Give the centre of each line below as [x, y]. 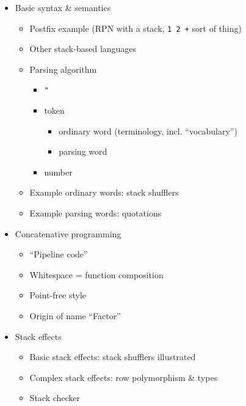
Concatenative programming [68, 233]
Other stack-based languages [83, 49]
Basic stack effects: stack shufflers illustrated [113, 357]
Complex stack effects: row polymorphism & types [124, 377]
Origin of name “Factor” [75, 316]
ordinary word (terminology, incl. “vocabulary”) [148, 131]
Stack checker [55, 398]
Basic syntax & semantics [63, 7]
